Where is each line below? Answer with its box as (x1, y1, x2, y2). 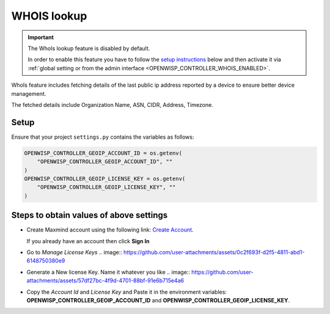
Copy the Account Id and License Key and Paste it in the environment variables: (26, 288, 227, 296)
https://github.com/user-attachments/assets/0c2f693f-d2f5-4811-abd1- (123, 249, 305, 256)
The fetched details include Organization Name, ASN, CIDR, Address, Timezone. (11, 101, 213, 108)
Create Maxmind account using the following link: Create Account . (26, 226, 194, 233)
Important (28, 34, 54, 41)
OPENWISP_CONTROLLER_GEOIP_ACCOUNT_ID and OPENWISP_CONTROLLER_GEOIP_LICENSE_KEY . (26, 296, 290, 304)
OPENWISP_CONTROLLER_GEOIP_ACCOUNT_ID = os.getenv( (24, 150, 183, 156)
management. (11, 90, 46, 97)
